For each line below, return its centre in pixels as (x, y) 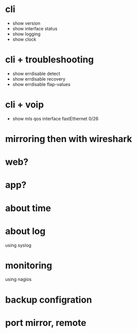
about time (28, 208)
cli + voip (25, 105)
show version (26, 23)
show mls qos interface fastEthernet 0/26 (55, 118)
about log (25, 231)
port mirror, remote (46, 323)
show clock (24, 39)
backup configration (49, 299)
